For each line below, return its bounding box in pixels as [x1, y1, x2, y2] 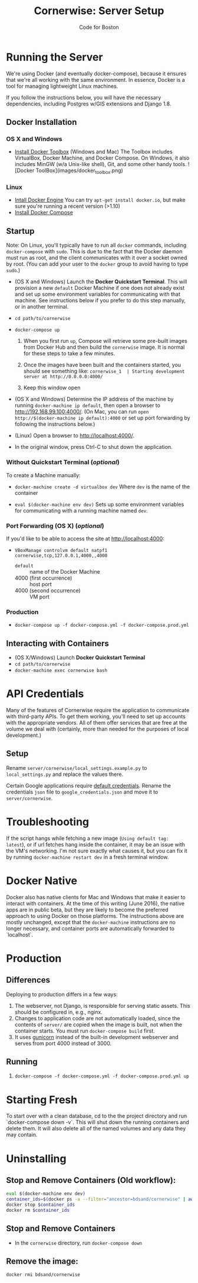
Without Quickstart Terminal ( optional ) [6, 458, 120, 467]
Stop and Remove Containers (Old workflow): [6, 1175, 176, 1185]
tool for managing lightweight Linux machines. [6, 82, 118, 90]
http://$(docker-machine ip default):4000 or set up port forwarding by [14, 414, 190, 422]
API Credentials [6, 687, 84, 700]
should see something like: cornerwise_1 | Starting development [23, 368, 185, 375]
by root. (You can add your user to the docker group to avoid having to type [6, 260, 189, 267]
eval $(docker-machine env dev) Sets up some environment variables [14, 501, 184, 508]
